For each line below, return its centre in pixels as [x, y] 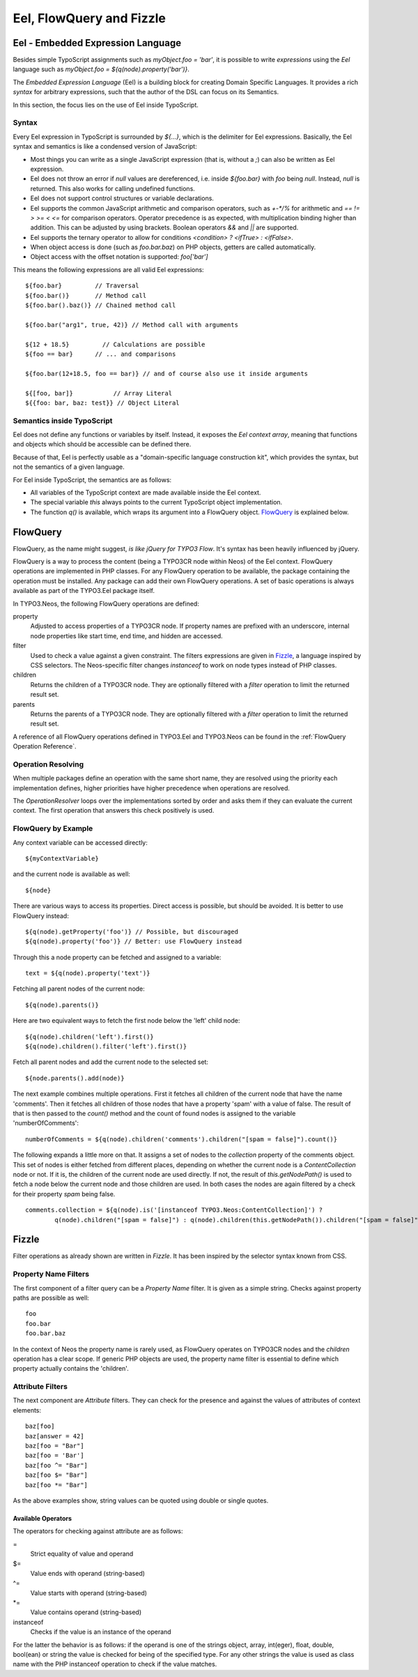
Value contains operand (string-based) [86, 1612]
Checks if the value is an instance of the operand [101, 1632]
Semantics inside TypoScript [63, 421]
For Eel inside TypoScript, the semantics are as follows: [92, 480]
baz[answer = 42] [55, 1436]
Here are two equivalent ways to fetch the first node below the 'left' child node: [126, 1021]
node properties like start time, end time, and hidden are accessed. [126, 636]
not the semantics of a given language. [69, 467]
